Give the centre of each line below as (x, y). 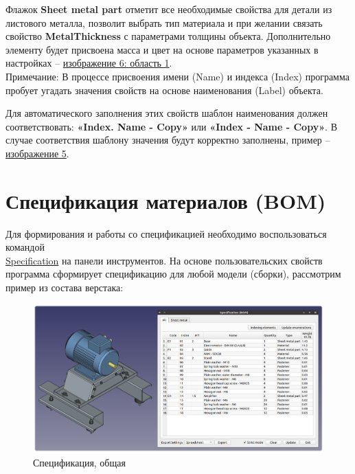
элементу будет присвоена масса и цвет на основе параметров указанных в (162, 49)
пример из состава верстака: (65, 287)
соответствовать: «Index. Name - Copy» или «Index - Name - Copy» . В (171, 126)
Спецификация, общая (79, 462)
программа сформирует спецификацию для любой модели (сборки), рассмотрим (173, 274)
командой (25, 247)
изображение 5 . (37, 153)
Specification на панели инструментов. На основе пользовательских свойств (164, 260)
